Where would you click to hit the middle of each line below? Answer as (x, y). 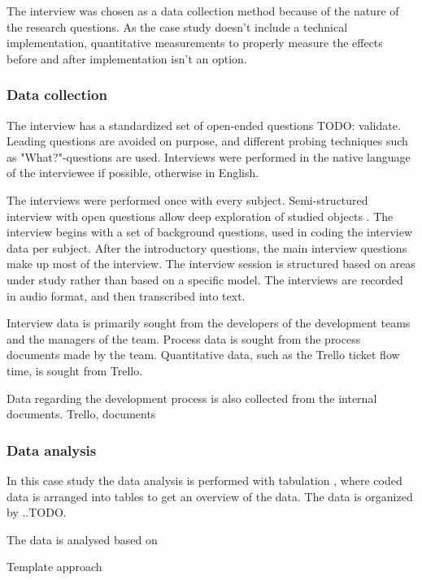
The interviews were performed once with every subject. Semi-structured (187, 199)
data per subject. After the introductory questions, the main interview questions (207, 247)
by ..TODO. (37, 512)
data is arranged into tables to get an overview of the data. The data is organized (210, 496)
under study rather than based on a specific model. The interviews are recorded (205, 279)
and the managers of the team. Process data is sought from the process (184, 338)
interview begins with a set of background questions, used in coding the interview (210, 232)
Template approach (54, 567)
